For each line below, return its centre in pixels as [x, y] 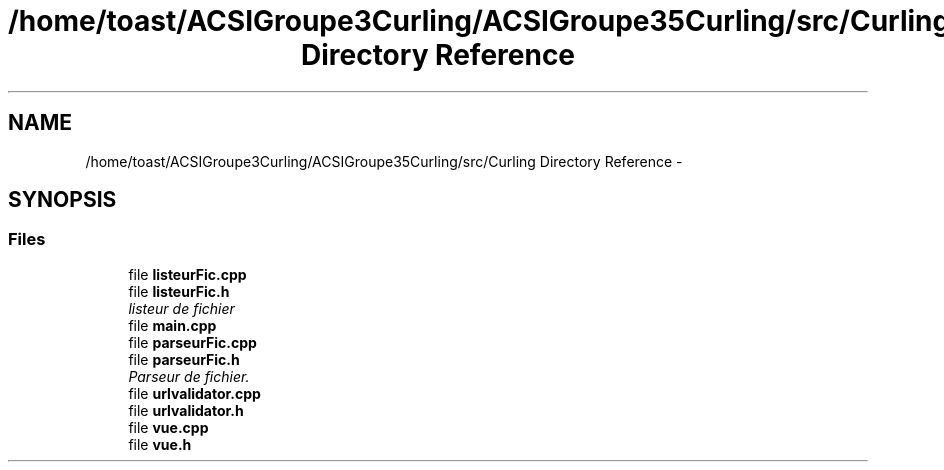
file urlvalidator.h [186, 410]
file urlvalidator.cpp [194, 393]
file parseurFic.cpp [192, 342]
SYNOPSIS [62, 200]
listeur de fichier [181, 308]
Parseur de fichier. [189, 376]
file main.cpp [172, 325]
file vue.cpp [168, 427]
